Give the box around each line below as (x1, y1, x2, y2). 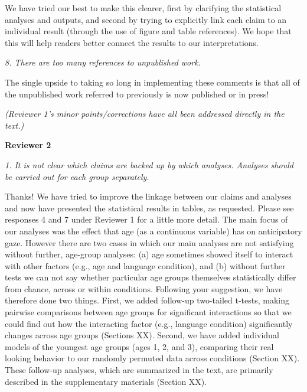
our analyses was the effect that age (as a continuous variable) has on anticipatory (5, 224, 302, 237)
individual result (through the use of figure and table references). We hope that (5, 25, 292, 37)
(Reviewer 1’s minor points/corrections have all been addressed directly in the (5, 107, 285, 120)
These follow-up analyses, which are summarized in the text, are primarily (5, 364, 273, 376)
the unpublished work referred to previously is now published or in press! (5, 87, 269, 100)
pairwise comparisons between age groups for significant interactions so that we (5, 306, 292, 318)
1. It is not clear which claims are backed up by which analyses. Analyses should (5, 158, 293, 171)
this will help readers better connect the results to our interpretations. (5, 36, 259, 48)
